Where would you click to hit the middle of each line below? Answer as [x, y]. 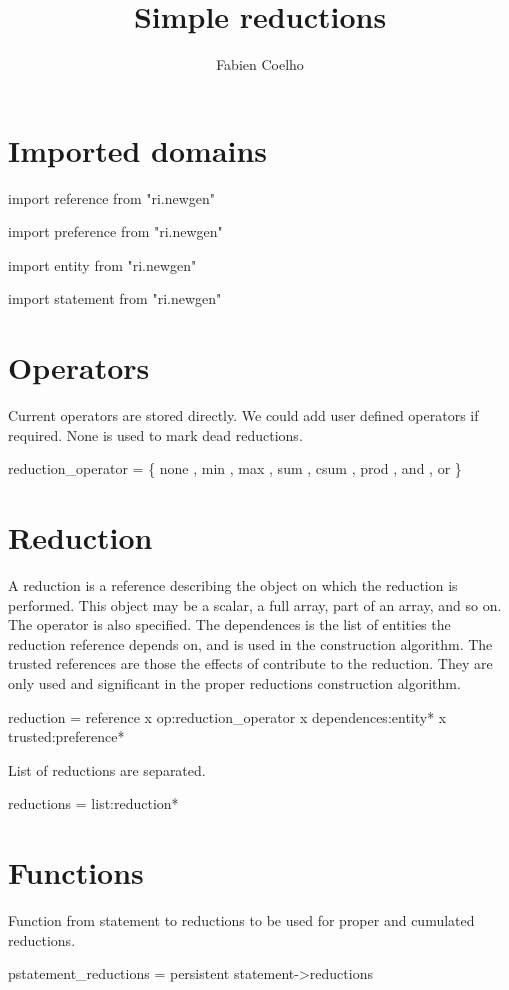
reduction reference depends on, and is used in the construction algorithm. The [250, 643]
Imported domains [138, 149]
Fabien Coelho [260, 64]
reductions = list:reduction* [93, 803]
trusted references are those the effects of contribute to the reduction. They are [250, 663]
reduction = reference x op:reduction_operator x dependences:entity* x [227, 716]
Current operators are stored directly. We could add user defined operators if [243, 415]
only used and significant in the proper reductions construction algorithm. [234, 683]
